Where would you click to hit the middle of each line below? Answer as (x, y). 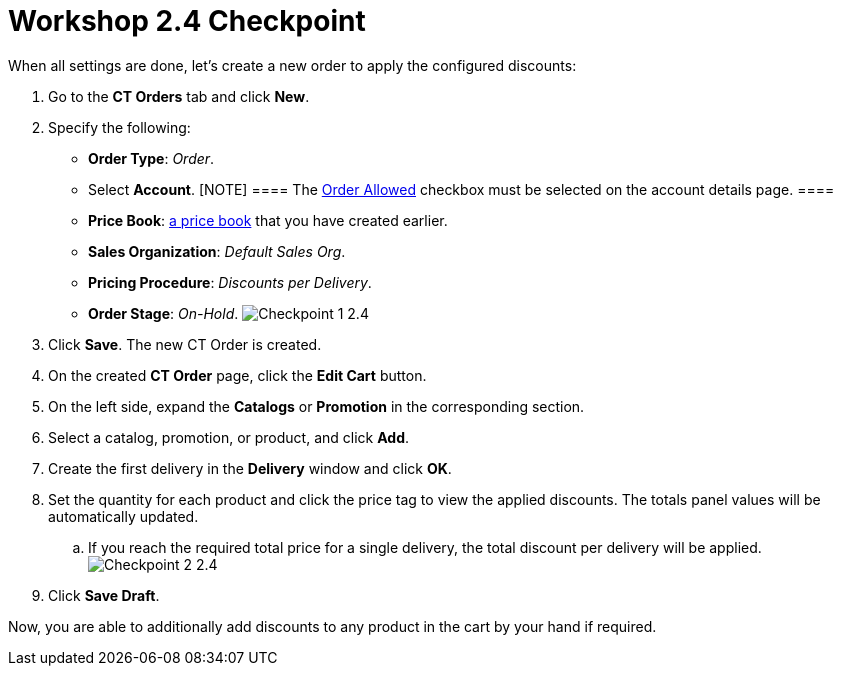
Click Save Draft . (104, 595)
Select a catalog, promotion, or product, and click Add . (229, 437)
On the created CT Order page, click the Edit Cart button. (237, 375)
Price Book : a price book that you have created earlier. (268, 220)
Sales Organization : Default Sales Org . (217, 251)
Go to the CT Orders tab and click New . (179, 96)
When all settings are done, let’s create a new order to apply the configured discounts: (292, 65)
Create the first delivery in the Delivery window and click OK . (250, 468)
